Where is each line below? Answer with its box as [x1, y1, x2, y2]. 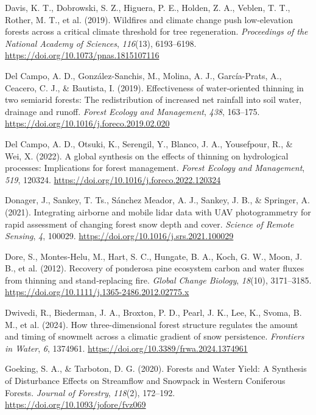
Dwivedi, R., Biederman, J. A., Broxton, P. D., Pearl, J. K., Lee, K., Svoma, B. [5, 306, 302, 319]
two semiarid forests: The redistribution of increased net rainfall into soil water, [5, 93, 302, 106]
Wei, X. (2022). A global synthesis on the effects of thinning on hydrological [5, 149, 289, 162]
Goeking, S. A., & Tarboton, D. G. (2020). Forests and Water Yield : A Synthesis [5, 362, 307, 375]
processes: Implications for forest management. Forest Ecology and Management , [5, 161, 305, 174]
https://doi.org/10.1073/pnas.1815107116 [5, 49, 160, 61]
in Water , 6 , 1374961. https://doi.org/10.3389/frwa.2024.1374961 [5, 341, 248, 354]
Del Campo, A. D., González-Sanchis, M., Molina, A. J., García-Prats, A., [5, 69, 282, 82]
